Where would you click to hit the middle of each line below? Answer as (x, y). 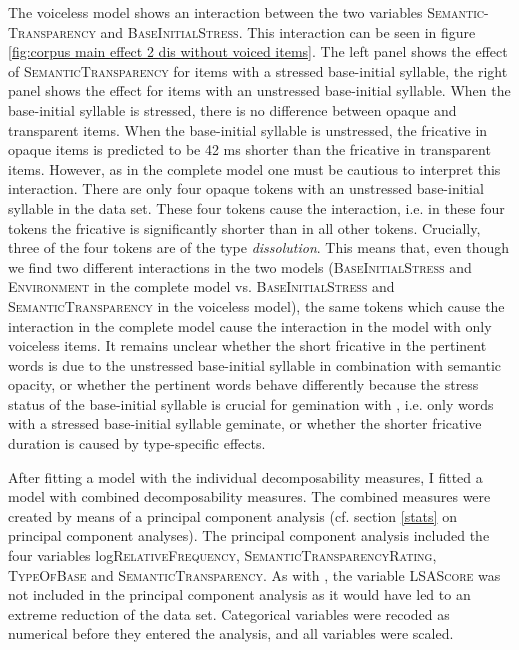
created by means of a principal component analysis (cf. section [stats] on (232, 515)
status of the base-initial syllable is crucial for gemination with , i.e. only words (251, 403)
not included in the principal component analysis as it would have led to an (239, 594)
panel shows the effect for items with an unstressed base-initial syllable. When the (259, 90)
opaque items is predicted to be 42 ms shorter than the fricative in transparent (249, 149)
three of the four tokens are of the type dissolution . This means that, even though (259, 247)
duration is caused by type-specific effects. (137, 443)
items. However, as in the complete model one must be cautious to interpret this (254, 168)
